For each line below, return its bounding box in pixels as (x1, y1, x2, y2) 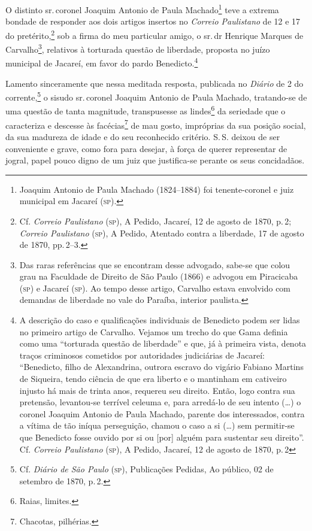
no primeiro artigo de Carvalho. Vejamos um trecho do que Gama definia (19, 325, 288, 338)
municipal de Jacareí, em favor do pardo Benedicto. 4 (5, 55, 198, 69)
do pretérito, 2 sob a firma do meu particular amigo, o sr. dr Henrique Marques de (5, 27, 304, 41)
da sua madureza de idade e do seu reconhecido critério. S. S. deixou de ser (5, 130, 280, 142)
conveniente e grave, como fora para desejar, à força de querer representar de (5, 142, 287, 154)
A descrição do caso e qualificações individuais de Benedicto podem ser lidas (19, 314, 300, 326)
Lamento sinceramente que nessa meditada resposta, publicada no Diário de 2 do (5, 77, 304, 89)
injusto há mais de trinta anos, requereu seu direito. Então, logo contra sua (19, 384, 295, 396)
